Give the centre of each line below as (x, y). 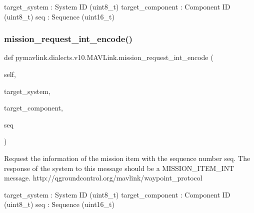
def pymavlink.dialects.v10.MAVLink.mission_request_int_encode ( (109, 57)
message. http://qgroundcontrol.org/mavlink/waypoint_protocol (103, 178)
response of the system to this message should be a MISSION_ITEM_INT (119, 168)
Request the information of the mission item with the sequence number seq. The (127, 158)
